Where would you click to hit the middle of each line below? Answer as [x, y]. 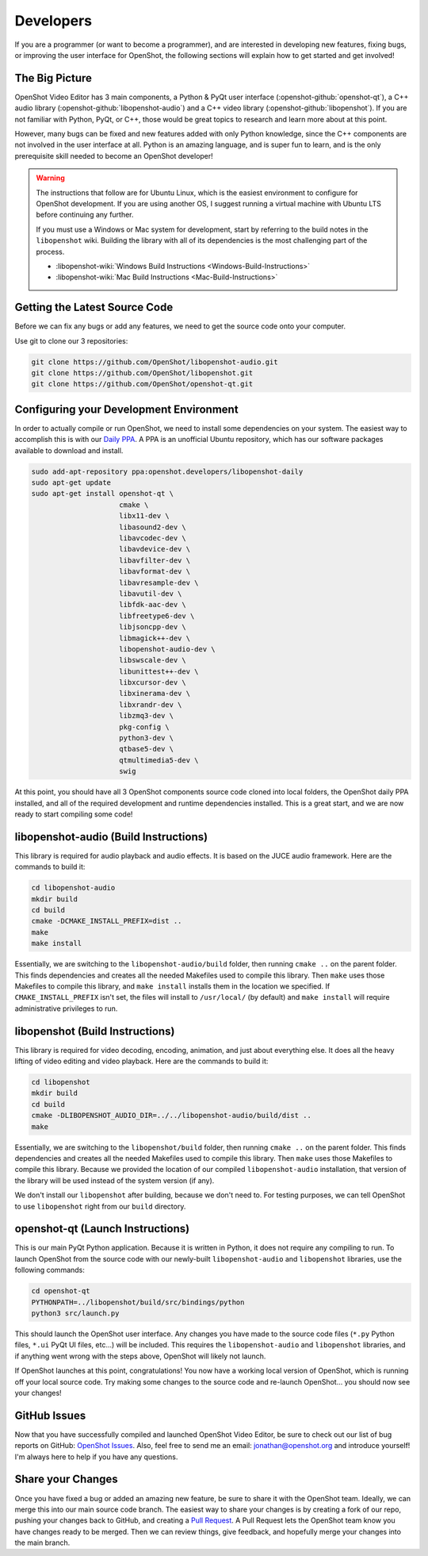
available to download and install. [69, 450]
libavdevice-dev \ [155, 549]
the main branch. [42, 1543]
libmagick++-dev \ [155, 638]
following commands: [50, 1270]
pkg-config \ [144, 727]
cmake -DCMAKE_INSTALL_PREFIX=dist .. [107, 921]
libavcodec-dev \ [153, 538]
